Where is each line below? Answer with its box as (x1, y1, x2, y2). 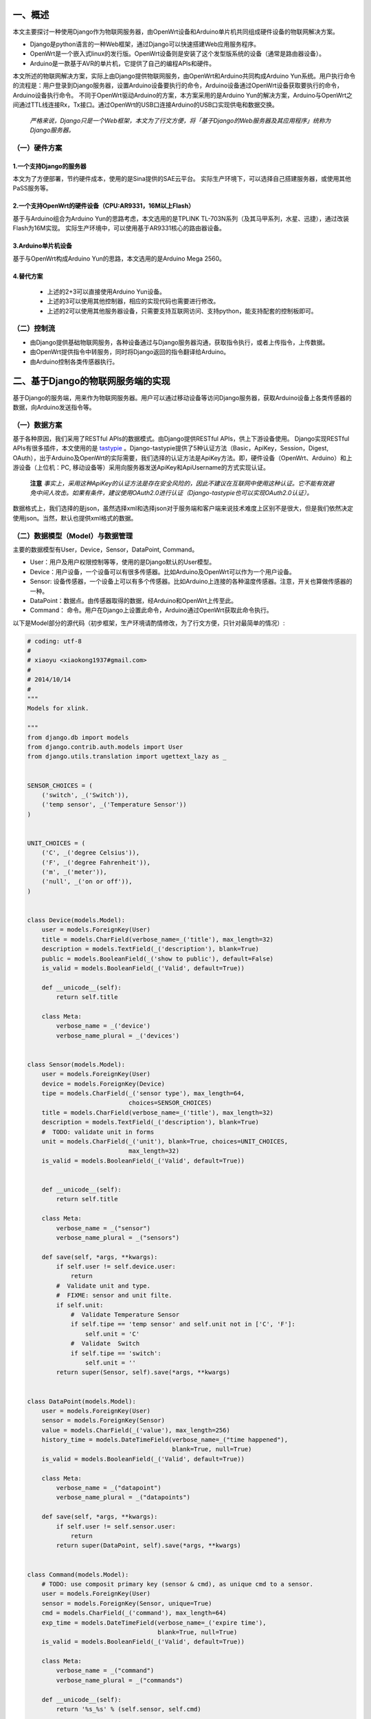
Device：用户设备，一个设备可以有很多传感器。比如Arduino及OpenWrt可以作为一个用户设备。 (30, 567, 295, 576)
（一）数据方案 (12, 420, 63, 430)
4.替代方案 (12, 272, 43, 280)
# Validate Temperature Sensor (70, 1311, 180, 1319)
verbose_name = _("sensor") (56, 1224, 151, 1232)
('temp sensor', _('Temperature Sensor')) (41, 801, 187, 809)
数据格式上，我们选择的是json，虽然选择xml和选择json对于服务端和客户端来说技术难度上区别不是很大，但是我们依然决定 (12, 504, 354, 512)
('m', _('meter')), (41, 868, 108, 876)
